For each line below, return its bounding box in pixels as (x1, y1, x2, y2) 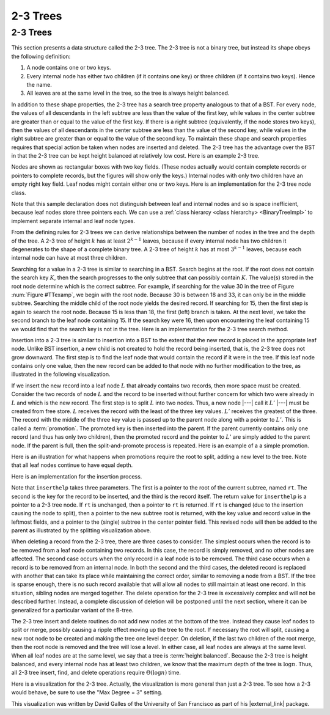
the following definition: (11, 53, 71, 60)
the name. (26, 81, 52, 88)
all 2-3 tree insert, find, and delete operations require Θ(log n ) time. (11, 669, 182, 676)
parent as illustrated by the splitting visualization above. (11, 527, 152, 534)
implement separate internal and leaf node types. (11, 217, 136, 224)
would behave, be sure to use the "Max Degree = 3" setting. (11, 689, 163, 696)
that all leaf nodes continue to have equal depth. (11, 461, 133, 469)
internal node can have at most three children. (11, 254, 128, 262)
